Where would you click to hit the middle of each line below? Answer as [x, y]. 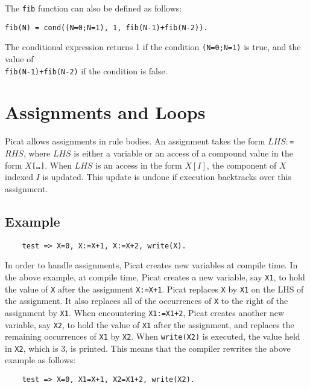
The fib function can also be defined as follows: [93, 8]
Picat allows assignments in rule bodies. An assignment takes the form [135, 141]
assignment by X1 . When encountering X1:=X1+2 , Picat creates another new [144, 312]
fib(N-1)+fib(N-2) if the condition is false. [86, 70]
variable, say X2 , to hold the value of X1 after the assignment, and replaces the [150, 324]
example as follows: [40, 360]
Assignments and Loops [105, 112]
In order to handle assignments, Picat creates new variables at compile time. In [151, 265]
